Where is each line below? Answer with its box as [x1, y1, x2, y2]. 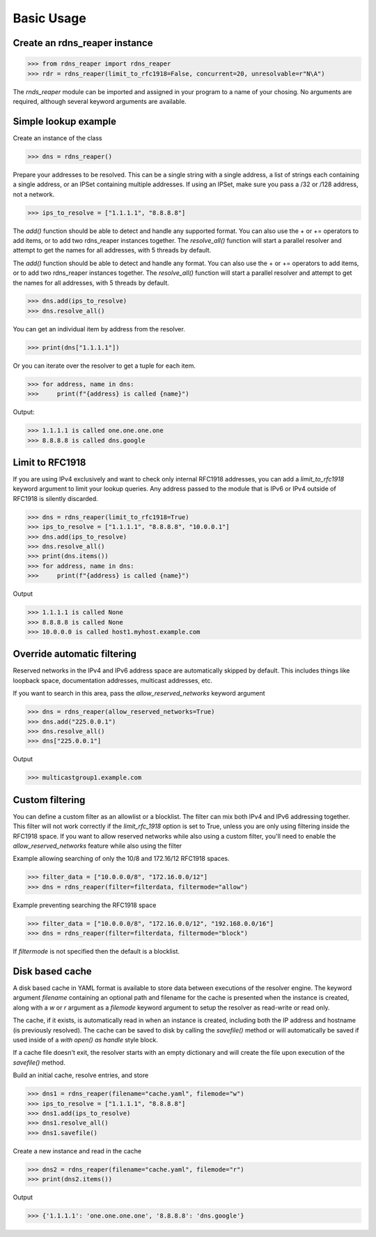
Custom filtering [13, 794, 86, 806]
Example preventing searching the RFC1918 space [13, 901, 157, 909]
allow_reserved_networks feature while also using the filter [13, 841, 182, 850]
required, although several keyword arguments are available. [13, 97, 187, 105]
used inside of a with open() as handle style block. [13, 1035, 158, 1044]
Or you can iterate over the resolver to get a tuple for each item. [13, 361, 196, 370]
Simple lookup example [13, 115, 116, 127]
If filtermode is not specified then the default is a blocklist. [13, 947, 180, 956]
